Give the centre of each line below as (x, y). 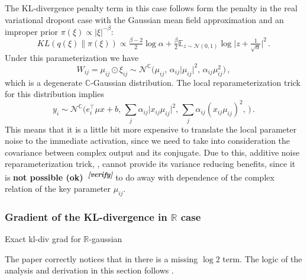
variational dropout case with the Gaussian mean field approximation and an (144, 19)
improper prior (32, 31)
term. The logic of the (262, 258)
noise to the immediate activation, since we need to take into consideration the (148, 141)
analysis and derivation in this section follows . (89, 270)
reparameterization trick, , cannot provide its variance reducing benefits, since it (150, 164)
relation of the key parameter (58, 189)
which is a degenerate (44, 82)
